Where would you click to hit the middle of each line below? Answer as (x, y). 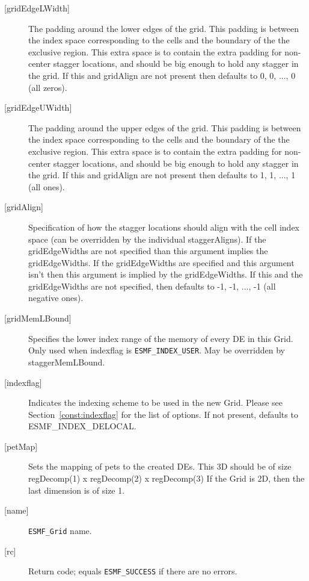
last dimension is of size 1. (77, 490)
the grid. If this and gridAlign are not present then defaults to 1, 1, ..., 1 (162, 175)
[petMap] (21, 446)
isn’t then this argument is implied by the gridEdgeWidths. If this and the (166, 274)
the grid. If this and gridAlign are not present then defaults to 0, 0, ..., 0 (162, 75)
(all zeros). (48, 87)
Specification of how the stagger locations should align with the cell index (164, 227)
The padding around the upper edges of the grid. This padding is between (165, 127)
